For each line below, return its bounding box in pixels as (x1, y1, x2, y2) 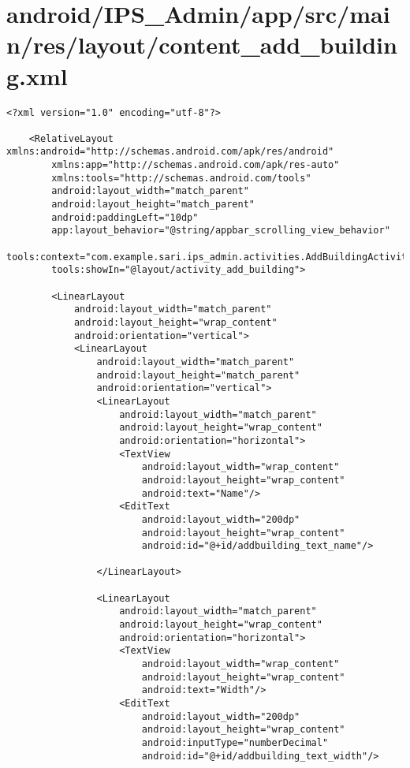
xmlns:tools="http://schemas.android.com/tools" (51, 172, 311, 184)
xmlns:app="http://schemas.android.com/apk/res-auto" (51, 159, 340, 171)
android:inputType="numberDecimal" (141, 737, 329, 748)
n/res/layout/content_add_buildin (6, 28, 397, 61)
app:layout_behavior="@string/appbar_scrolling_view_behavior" (51, 225, 390, 237)
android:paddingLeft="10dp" (51, 211, 199, 223)
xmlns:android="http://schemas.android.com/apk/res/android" (6, 146, 334, 158)
